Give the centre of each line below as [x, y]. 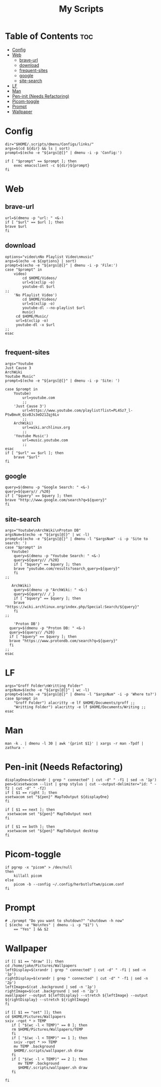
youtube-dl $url [39, 287]
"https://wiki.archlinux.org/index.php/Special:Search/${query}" [72, 607]
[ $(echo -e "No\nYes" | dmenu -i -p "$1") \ [51, 925]
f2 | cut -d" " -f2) [26, 788]
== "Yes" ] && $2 [31, 929]
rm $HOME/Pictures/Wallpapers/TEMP [47, 1029]
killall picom [28, 876]
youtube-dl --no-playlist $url [54, 308]
